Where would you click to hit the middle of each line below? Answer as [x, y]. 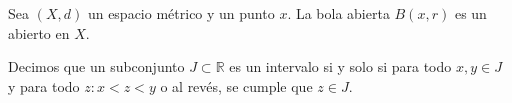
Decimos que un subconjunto [96, 66]
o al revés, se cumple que [236, 85]
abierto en [39, 32]
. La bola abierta [338, 13]
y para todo [44, 85]
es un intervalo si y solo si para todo [340, 66]
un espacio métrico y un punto [181, 13]
